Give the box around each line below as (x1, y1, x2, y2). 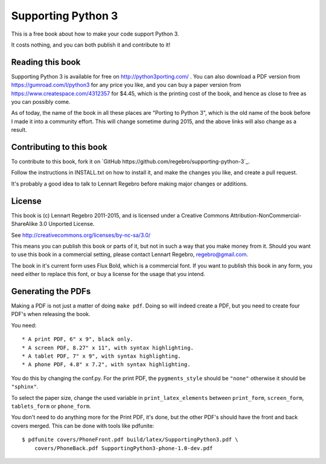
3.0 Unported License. (39, 221, 95, 228)
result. (11, 126, 27, 134)
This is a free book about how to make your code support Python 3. (11, 30, 179, 37)
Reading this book (11, 57, 81, 67)
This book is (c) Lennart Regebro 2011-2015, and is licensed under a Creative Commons (11, 211, 229, 219)
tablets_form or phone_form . (11, 402, 92, 410)
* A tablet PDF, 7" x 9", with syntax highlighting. (22, 352, 181, 359)
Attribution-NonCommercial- (230, 211, 302, 219)
